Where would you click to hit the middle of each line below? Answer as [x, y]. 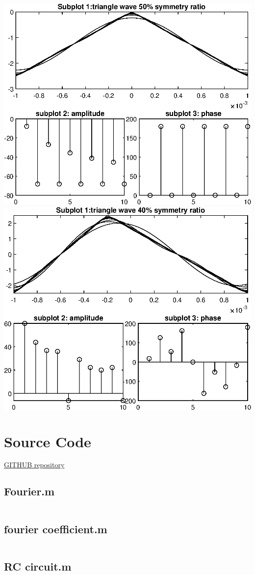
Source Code [48, 441]
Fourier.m [29, 491]
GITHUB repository [34, 465]
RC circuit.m [38, 566]
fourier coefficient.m [56, 529]
